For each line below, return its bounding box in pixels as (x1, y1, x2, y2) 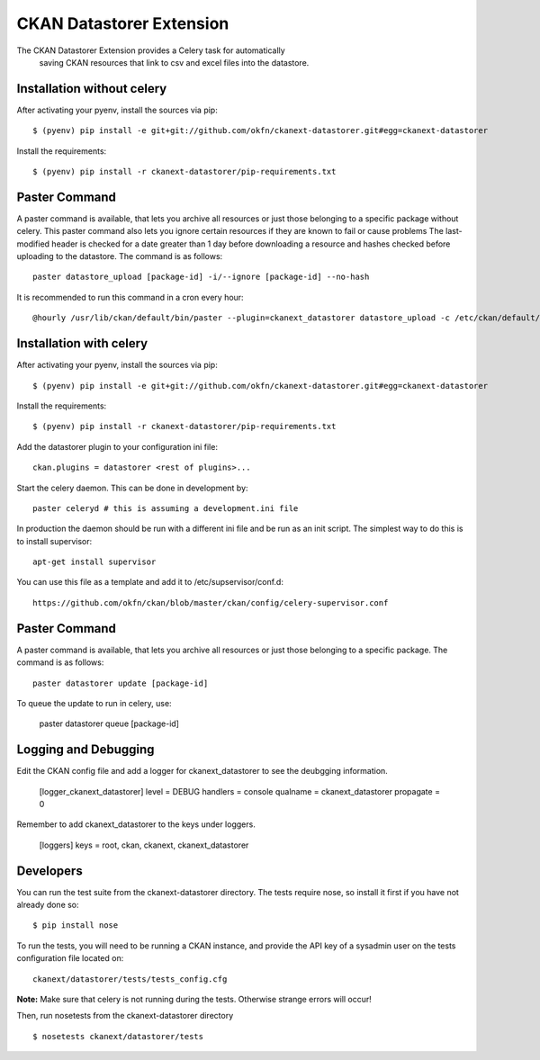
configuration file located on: (16, 953, 124, 964)
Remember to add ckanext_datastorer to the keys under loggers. (16, 819, 256, 830)
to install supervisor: (16, 535, 93, 546)
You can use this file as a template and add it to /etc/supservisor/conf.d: (16, 577, 283, 588)
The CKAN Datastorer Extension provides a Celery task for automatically (16, 45, 285, 56)
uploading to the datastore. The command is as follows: (16, 251, 223, 262)
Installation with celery (16, 336, 148, 351)
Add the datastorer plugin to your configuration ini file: (16, 441, 218, 452)
